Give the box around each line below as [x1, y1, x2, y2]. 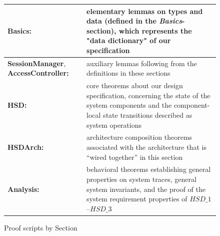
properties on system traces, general [86, 174, 196, 184]
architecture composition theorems [86, 132, 192, 142]
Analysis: [7, 183, 39, 194]
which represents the [118, 25, 192, 36]
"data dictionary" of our [86, 35, 171, 46]
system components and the [86, 100, 172, 110]
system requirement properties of [86, 193, 187, 204]
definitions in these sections [86, 68, 170, 78]
